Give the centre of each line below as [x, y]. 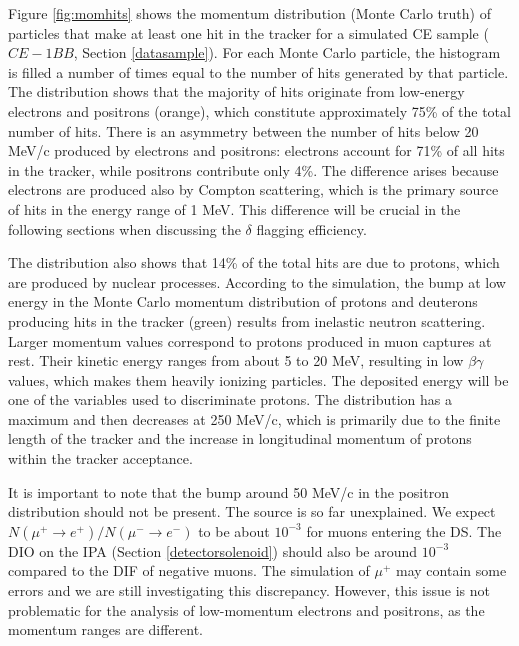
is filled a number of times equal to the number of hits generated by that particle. [258, 71]
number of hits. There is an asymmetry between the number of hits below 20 [243, 130]
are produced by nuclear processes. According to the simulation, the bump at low [257, 281]
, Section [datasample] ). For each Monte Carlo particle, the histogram [287, 52]
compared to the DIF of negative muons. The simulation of [189, 570]
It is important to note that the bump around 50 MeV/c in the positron [228, 491]
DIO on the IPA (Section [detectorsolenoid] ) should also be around [213, 550]
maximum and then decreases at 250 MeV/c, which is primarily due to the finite [254, 418]
